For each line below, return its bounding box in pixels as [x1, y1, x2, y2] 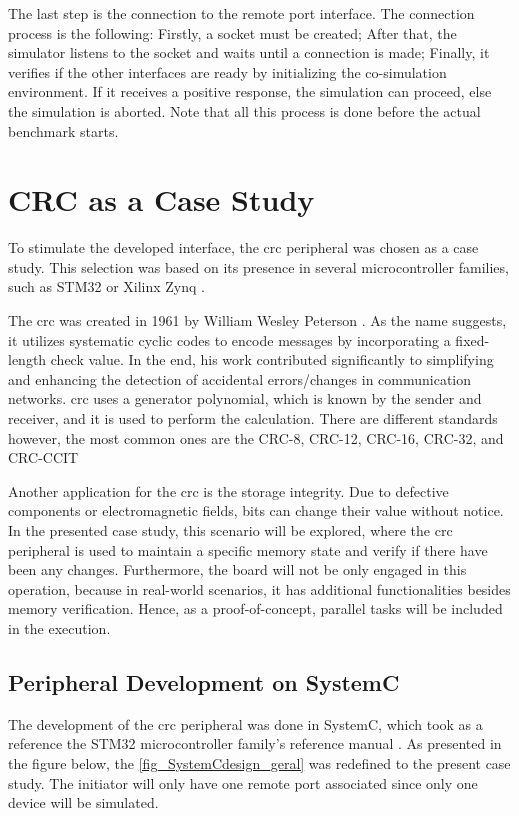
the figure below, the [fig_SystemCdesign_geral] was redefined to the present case [8, 752, 511, 773]
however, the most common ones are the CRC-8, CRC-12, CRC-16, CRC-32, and [8, 427, 504, 448]
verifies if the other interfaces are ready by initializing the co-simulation [8, 61, 447, 82]
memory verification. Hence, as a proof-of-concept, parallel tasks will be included [8, 598, 503, 619]
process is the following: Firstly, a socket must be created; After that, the [8, 22, 457, 43]
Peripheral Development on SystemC [8, 666, 400, 697]
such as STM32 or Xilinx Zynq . [8, 276, 205, 297]
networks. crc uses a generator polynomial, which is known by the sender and [8, 388, 482, 409]
